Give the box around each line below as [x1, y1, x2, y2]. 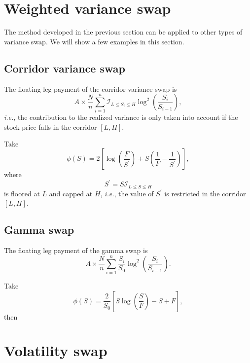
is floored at [4, 188, 40, 198]
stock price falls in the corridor [4, 122, 97, 132]
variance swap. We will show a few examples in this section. [4, 36, 184, 46]
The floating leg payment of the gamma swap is [4, 245, 148, 255]
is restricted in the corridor [164, 188, 246, 198]
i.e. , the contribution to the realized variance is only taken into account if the [4, 112, 238, 122]
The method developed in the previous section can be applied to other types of [4, 27, 243, 37]
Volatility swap [4, 340, 107, 361]
